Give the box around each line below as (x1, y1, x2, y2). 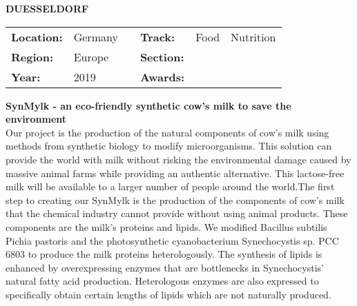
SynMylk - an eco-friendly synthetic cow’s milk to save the (6, 98, 291, 112)
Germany (73, 28, 118, 45)
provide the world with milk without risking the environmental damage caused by (6, 152, 351, 166)
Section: (139, 48, 184, 65)
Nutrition (231, 28, 276, 45)
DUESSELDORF (6, 1, 89, 15)
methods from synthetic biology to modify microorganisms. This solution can (6, 139, 332, 153)
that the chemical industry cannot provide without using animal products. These (6, 206, 348, 221)
